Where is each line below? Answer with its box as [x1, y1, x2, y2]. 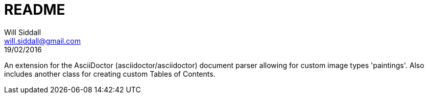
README [4, 1, 65, 18]
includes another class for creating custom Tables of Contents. [4, 69, 216, 78]
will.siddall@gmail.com [4, 36, 81, 45]
